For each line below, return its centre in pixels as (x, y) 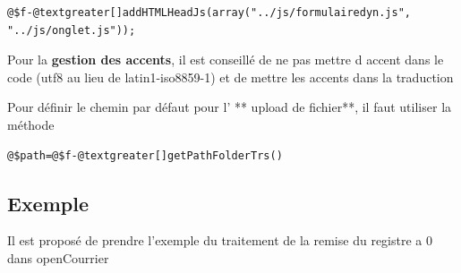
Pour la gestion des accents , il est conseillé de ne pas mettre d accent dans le (226, 60)
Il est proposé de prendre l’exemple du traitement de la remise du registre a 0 (220, 240)
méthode (31, 124)
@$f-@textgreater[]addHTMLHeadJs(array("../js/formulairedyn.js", (209, 13)
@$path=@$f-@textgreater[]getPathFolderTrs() (145, 155)
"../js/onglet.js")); (72, 30)
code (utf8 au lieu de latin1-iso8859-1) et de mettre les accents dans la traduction (230, 77)
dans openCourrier (58, 257)
